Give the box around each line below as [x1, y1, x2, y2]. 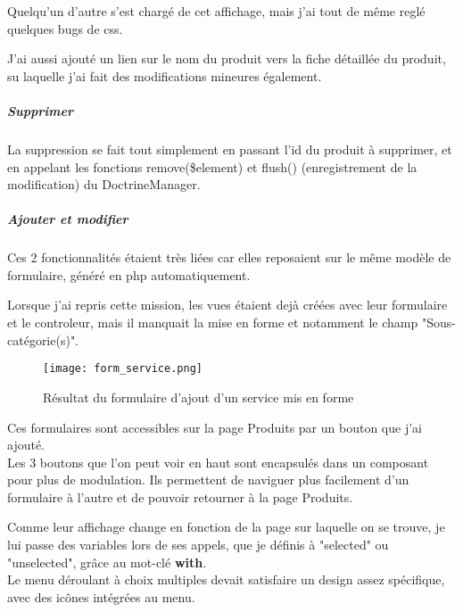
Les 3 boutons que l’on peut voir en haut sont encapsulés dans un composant [7, 452, 429, 471]
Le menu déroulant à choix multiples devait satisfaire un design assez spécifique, [7, 570, 445, 589]
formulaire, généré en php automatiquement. [7, 265, 251, 284]
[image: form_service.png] [43, 362, 203, 376]
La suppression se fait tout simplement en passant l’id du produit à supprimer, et [7, 139, 452, 158]
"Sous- [421, 313, 456, 332]
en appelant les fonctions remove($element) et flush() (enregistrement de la [7, 157, 418, 176]
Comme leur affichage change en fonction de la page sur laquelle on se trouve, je [7, 517, 445, 536]
